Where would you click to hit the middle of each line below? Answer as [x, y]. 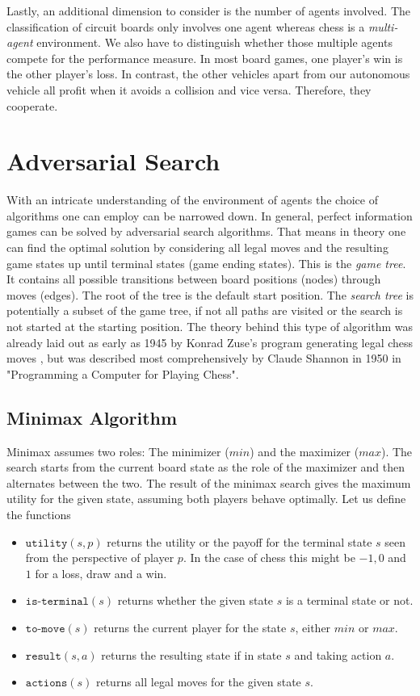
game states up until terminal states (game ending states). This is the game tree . [206, 263]
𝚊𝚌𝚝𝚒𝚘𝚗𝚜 [46, 683]
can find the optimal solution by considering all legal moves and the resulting [197, 247]
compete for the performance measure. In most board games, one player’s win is [205, 58]
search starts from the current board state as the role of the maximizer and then [206, 467]
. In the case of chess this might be [269, 558]
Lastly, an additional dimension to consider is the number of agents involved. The [209, 10]
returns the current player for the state [190, 627]
